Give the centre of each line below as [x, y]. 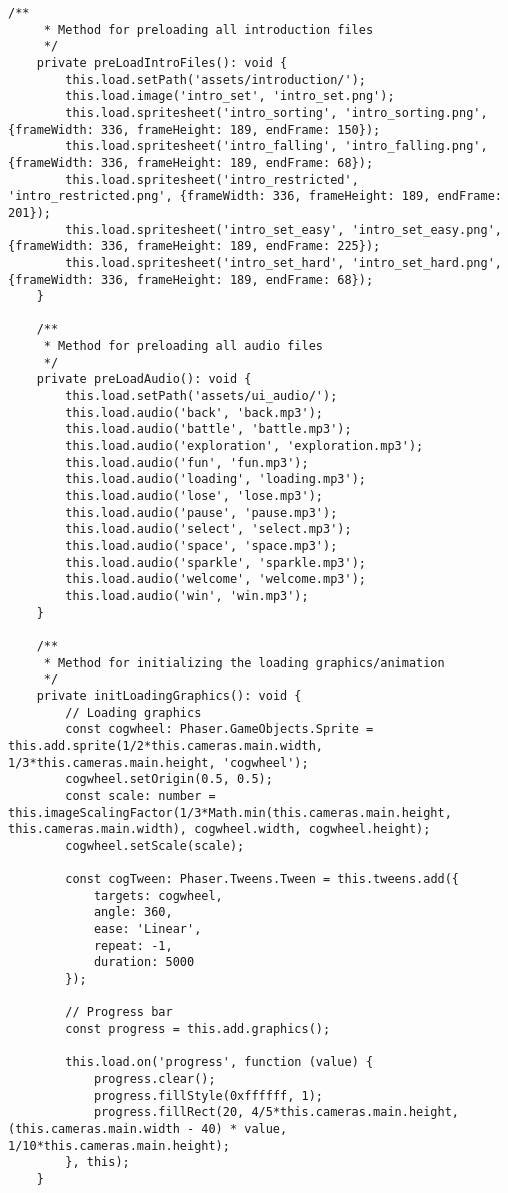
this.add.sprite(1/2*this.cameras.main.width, [165, 745]
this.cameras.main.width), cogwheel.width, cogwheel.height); [219, 829]
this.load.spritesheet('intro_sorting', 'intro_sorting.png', [276, 112]
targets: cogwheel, [158, 895]
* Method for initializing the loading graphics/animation [244, 662]
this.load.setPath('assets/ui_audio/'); [201, 396]
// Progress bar [119, 1012]
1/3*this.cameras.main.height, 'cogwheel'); [158, 762]
